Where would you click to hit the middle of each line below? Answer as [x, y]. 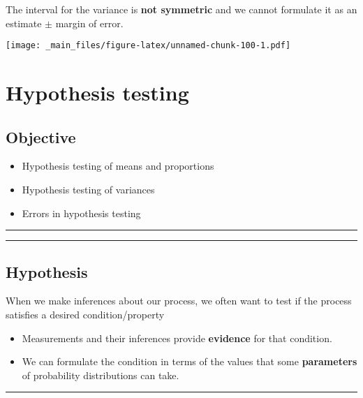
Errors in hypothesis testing [81, 213]
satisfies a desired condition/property [85, 314]
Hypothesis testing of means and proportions [118, 166]
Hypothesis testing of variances [88, 190]
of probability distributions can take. [101, 375]
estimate [24, 23]
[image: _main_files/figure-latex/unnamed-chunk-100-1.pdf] [148, 46]
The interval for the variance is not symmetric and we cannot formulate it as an [181, 9]
